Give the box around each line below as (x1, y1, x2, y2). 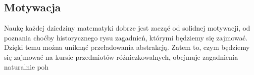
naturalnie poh (4, 61, 49, 72)
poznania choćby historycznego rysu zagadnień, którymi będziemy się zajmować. (4, 32, 248, 42)
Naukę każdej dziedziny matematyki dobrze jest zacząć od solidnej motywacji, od (4, 23, 251, 33)
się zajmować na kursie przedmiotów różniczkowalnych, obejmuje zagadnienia (4, 51, 238, 62)
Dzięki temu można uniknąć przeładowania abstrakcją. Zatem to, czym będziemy (4, 42, 250, 52)
